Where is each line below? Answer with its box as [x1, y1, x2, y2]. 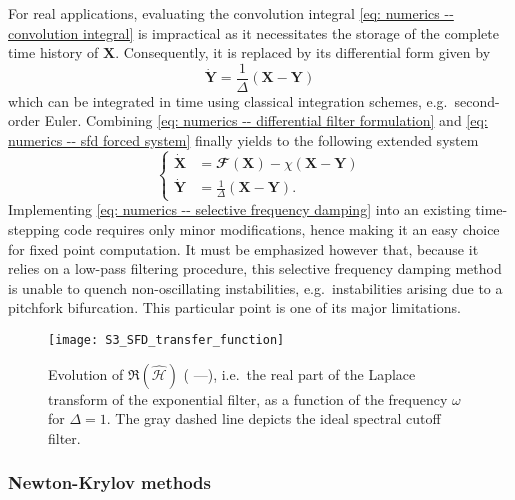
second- [454, 90, 500, 111]
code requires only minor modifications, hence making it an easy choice [64, 219, 500, 240]
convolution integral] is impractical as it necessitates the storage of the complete [8, 22, 499, 43]
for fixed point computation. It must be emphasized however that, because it [8, 238, 479, 259]
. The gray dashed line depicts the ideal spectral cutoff [106, 408, 441, 429]
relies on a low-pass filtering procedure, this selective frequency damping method [8, 258, 502, 279]
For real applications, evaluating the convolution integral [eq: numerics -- [8, 3, 454, 23]
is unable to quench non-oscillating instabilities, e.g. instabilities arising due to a [8, 277, 503, 298]
